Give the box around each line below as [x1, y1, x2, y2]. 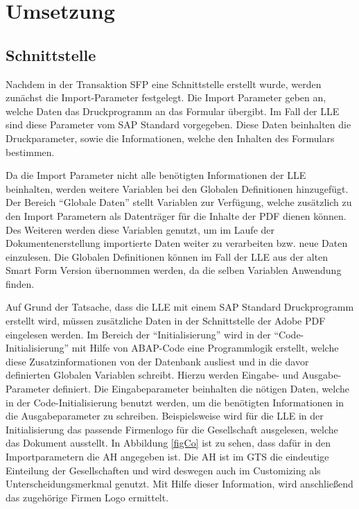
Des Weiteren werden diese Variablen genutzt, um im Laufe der [6, 222, 275, 236]
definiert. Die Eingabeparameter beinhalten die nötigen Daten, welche [53, 381, 350, 396]
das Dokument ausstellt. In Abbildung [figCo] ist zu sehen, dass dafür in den [6, 435, 331, 450]
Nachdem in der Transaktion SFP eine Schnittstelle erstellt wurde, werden [6, 76, 322, 91]
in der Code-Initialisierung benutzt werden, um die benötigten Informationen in [6, 395, 344, 409]
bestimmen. [6, 144, 55, 159]
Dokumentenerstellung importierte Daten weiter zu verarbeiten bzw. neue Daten [6, 236, 348, 250]
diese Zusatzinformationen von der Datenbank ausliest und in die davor [6, 354, 309, 368]
